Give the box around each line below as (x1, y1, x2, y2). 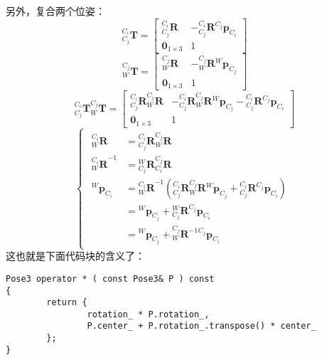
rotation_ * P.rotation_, (87, 309, 210, 319)
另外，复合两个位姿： (6, 4, 105, 18)
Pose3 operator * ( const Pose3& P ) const (6, 273, 215, 284)
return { (46, 297, 87, 308)
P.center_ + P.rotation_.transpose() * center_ (87, 321, 316, 332)
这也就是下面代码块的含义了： (6, 248, 145, 263)
